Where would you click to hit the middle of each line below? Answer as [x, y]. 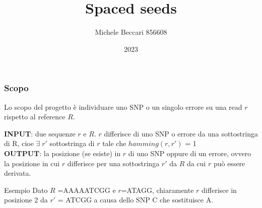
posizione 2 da [26, 200]
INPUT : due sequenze [40, 133]
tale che [114, 143]
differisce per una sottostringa [113, 163]
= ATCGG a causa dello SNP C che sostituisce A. [136, 200]
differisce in [219, 190]
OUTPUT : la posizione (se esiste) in [62, 153]
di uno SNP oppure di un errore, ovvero [190, 153]
